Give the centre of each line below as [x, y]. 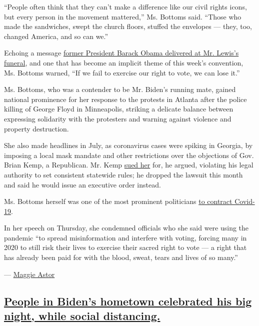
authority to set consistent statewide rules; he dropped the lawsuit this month [123, 174]
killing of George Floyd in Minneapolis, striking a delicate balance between [119, 109]
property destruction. [36, 128]
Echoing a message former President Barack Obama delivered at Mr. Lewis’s [121, 53]
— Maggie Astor [29, 274]
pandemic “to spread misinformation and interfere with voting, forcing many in [125, 237]
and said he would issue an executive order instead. [82, 184]
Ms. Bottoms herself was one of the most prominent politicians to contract [118, 201]
